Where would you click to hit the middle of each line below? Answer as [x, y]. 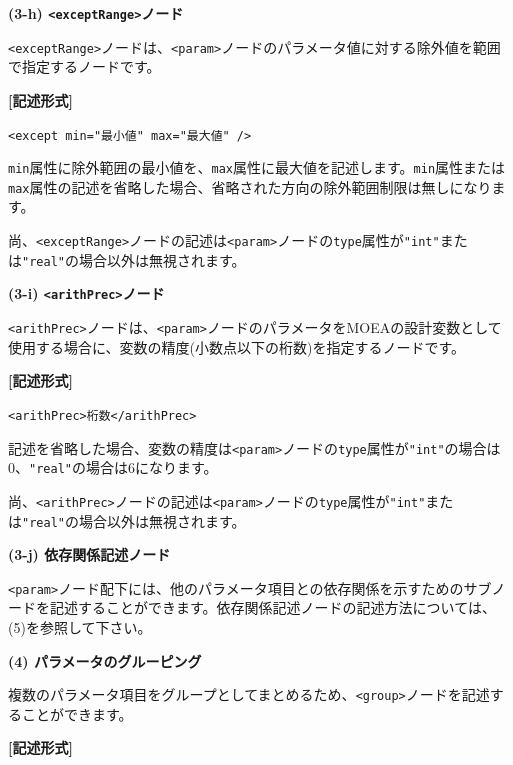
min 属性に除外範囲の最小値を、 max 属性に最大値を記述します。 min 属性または [257, 167]
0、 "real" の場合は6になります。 [113, 467]
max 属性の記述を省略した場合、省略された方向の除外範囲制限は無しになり [250, 186]
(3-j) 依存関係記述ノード [89, 554]
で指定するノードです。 [84, 66]
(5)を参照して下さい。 [80, 627]
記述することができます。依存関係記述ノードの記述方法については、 [272, 607]
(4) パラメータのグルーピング [105, 660]
